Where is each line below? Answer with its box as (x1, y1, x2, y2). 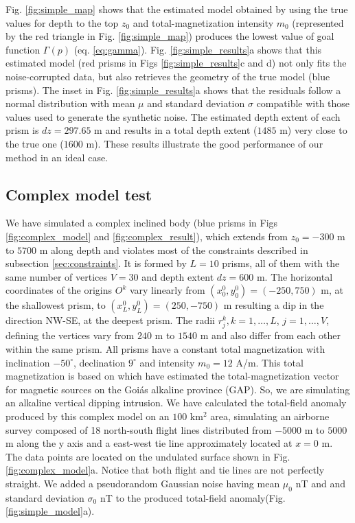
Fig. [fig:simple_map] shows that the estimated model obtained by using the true (5, 2, 348, 16)
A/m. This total (236, 355, 304, 369)
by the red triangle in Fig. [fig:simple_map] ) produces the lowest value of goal (5, 29, 334, 43)
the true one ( (5, 136, 64, 150)
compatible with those (256, 96, 350, 111)
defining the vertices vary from (5, 328, 135, 342)
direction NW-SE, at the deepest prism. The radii (5, 313, 215, 327)
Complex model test (5, 183, 152, 205)
